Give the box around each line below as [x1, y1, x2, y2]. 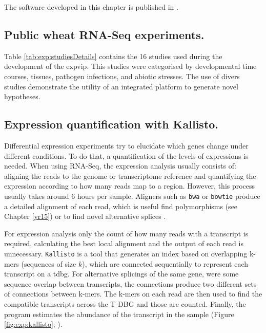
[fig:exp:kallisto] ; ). [4, 319, 63, 329]
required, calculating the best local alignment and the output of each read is [4, 238, 243, 249]
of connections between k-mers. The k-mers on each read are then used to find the [4, 288, 262, 299]
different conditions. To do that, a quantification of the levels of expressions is [4, 150, 249, 161]
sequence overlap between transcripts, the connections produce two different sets [4, 278, 257, 289]
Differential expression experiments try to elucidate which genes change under [4, 140, 249, 151]
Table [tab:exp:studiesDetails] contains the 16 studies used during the [4, 50, 222, 61]
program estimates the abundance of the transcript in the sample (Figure [4, 308, 234, 319]
